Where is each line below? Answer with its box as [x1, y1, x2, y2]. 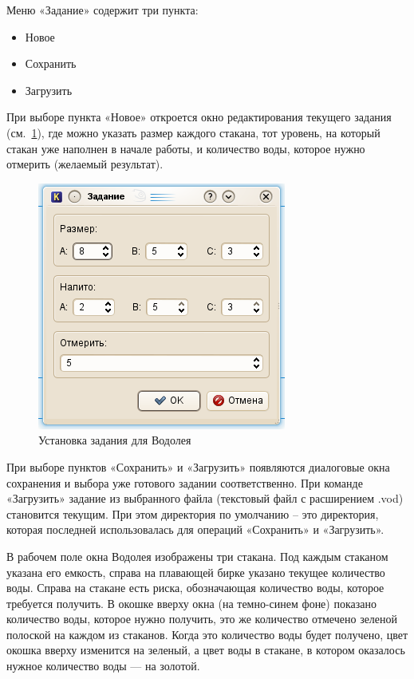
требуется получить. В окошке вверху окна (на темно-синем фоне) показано [6, 594, 377, 611]
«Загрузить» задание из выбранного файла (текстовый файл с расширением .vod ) [6, 490, 404, 507]
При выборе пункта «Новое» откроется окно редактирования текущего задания [6, 109, 392, 125]
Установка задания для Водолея [38, 432, 191, 448]
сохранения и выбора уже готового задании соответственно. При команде [6, 474, 363, 491]
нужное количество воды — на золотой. [6, 657, 200, 674]
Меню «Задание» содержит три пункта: [6, 2, 199, 18]
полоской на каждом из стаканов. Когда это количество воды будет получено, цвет [6, 626, 408, 642]
